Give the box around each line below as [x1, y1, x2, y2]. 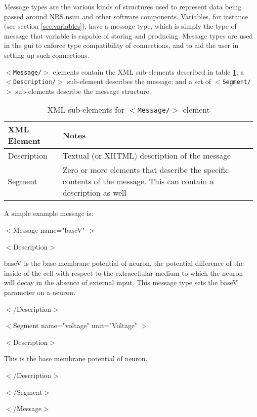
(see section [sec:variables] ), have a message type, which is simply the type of [4, 21, 237, 31]
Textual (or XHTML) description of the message [62, 150, 231, 162]
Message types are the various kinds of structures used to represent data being [4, 1, 242, 11]
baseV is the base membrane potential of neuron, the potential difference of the [4, 258, 244, 268]
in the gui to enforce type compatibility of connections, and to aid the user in [4, 40, 239, 50]
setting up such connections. [4, 49, 89, 60]
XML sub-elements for [47, 104, 125, 116]
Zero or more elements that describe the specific [62, 164, 229, 176]
